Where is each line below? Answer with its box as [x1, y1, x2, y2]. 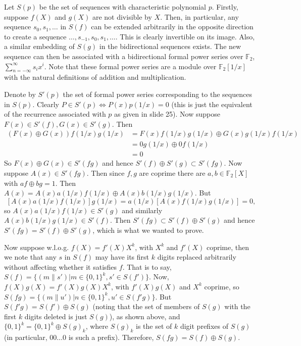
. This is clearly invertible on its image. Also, [115, 31, 255, 41]
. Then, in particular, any [160, 11, 239, 22]
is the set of [136, 321, 172, 331]
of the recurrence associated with [4, 109, 106, 119]
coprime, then [206, 241, 249, 252]
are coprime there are [139, 168, 206, 178]
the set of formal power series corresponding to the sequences [63, 88, 252, 99]
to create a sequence [4, 31, 67, 41]
